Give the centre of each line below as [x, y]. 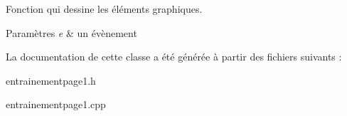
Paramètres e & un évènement [71, 32]
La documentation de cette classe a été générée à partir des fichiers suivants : [174, 57]
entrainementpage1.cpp [56, 104]
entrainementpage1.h [51, 80]
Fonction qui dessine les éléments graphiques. [104, 9]
